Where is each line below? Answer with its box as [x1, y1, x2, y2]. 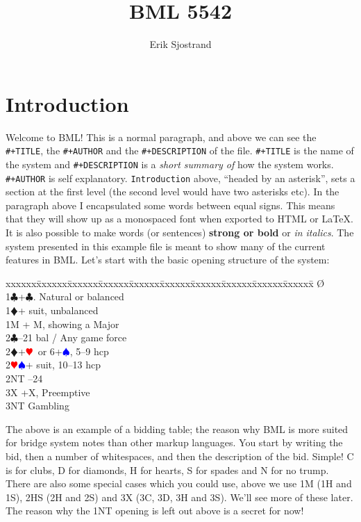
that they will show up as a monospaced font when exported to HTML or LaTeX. [6, 211, 353, 226]
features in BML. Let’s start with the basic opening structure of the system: [6, 252, 330, 267]
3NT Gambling [6, 398, 69, 413]
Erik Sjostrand [149, 37, 212, 51]
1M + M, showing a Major [6, 316, 119, 331]
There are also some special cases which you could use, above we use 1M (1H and [6, 476, 352, 491]
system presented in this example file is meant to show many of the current [6, 238, 326, 253]
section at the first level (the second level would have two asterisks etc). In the [6, 184, 339, 199]
